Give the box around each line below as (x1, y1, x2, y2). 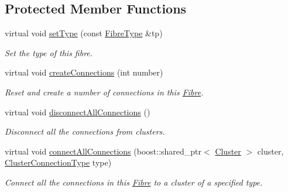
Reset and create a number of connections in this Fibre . (5, 85, 204, 98)
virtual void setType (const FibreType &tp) (5, 27, 163, 39)
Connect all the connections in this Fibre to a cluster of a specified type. (5, 176, 263, 188)
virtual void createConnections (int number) (5, 66, 163, 78)
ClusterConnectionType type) (5, 156, 112, 169)
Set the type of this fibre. (5, 46, 93, 59)
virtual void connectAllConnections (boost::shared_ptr (5, 145, 202, 157)
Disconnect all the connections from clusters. (5, 125, 165, 138)
